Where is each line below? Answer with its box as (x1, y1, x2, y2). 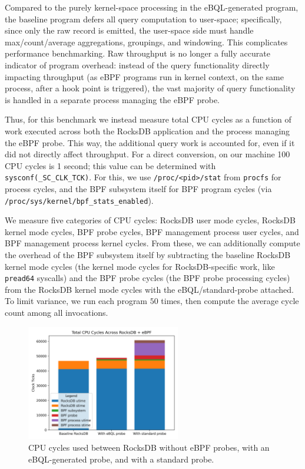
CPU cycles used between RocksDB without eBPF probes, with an (28, 441, 270, 453)
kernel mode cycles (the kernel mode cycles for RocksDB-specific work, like (5, 260, 275, 272)
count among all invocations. (5, 306, 108, 319)
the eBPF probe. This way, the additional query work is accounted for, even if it (5, 136, 295, 148)
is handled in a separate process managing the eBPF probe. (5, 93, 220, 105)
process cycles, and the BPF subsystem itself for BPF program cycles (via (5, 182, 272, 194)
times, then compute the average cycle (161, 295, 299, 307)
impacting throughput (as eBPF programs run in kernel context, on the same (5, 70, 284, 82)
